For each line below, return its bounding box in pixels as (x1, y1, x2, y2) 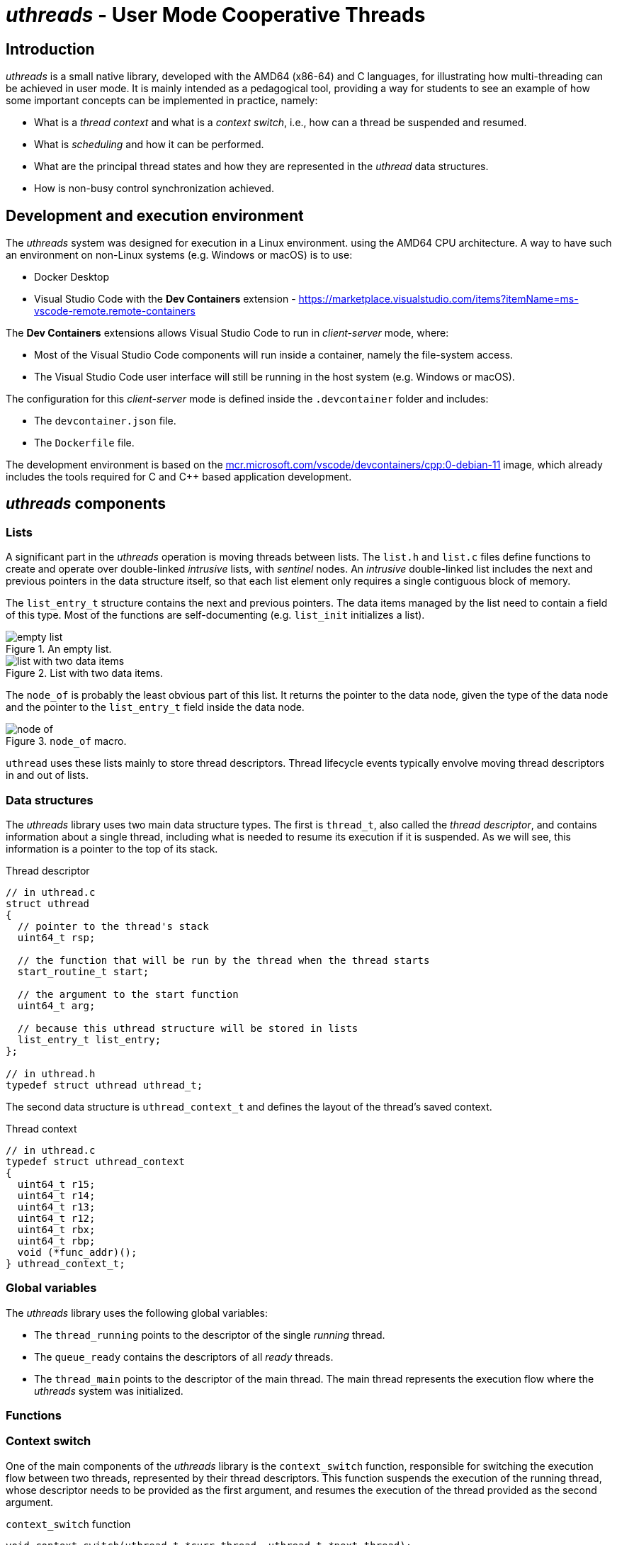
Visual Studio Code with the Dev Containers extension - (34, 293, 296, 305)
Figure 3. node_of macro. (6, 735, 127, 748)
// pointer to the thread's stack (17, 920, 209, 932)
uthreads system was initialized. (34, 1384, 183, 1397)
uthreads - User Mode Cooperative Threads (6, 3, 426, 27)
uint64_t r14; (17, 1189, 96, 1201)
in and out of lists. (6, 769, 89, 782)
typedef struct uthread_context (6, 1155, 185, 1167)
